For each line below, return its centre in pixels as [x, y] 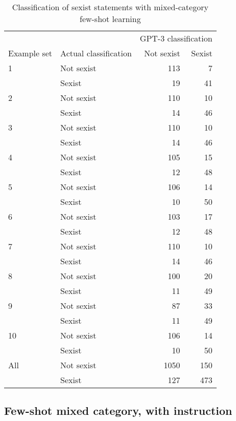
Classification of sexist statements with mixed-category [110, 7]
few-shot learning [110, 19]
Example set [30, 53]
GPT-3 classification [176, 38]
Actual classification [96, 53]
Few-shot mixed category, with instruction [118, 411]
